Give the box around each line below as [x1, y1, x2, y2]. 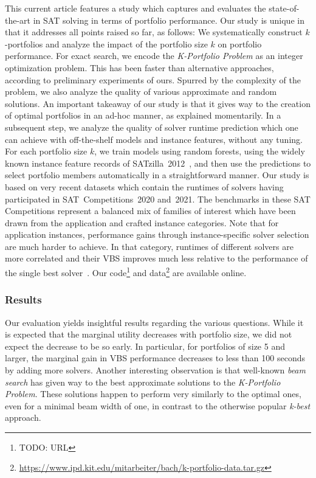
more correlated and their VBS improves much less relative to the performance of [5, 252, 308, 265]
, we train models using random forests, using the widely [94, 145, 305, 158]
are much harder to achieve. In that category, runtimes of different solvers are [5, 240, 294, 252]
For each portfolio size [5, 145, 88, 158]
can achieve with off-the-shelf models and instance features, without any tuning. [5, 133, 303, 145]
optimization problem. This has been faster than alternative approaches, [5, 61, 274, 74]
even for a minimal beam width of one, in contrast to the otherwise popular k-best [5, 399, 311, 412]
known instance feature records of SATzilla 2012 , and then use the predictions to [5, 156, 311, 169]
